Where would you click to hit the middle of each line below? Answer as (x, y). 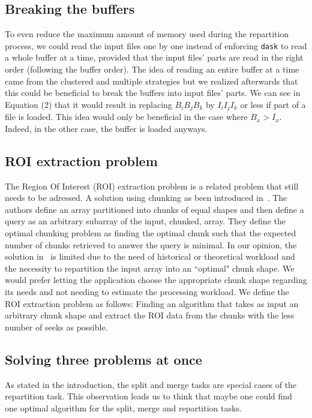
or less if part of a (273, 104)
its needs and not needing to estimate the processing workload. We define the (147, 292)
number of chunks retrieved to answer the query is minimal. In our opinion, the (151, 244)
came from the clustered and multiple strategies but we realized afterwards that (151, 81)
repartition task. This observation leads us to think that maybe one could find (148, 396)
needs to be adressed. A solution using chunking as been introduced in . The (146, 198)
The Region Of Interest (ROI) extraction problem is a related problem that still (152, 186)
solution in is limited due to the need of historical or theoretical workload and (150, 256)
